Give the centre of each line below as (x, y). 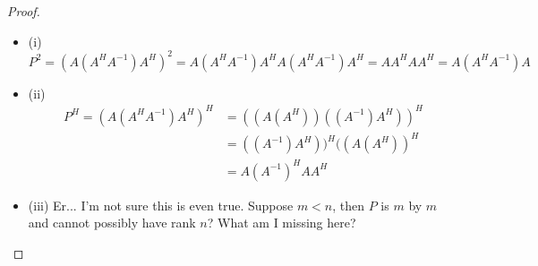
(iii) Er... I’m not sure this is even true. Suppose (161, 205)
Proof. (24, 11)
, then (349, 205)
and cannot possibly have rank (112, 223)
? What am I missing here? (282, 223)
